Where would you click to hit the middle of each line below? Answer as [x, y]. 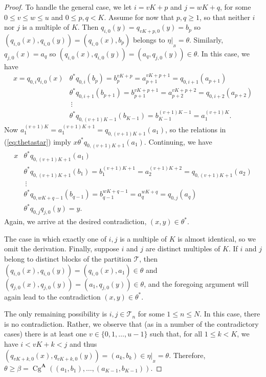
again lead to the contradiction [52, 296]
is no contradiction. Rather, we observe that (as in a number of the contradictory [131, 323]
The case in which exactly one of [55, 238]
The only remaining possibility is [56, 314]
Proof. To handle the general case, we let [68, 7]
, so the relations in [195, 129]
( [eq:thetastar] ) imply [38, 141]
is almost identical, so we [217, 238]
